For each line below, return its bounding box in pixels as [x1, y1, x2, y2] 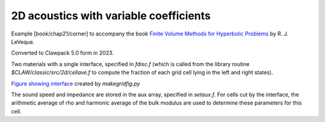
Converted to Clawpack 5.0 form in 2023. [11, 49, 114, 56]
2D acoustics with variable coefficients [11, 9, 211, 22]
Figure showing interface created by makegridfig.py [11, 80, 140, 87]
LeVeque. [11, 38, 35, 45]
